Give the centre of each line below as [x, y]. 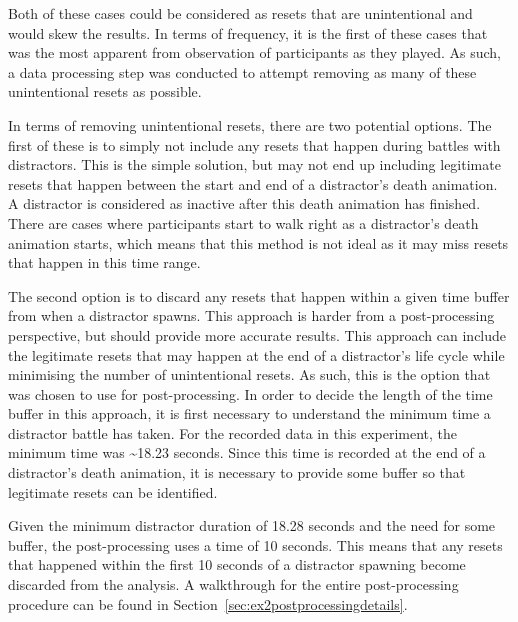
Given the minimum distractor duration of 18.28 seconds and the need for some [252, 525]
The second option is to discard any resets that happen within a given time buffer [259, 295]
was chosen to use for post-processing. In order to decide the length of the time [250, 393]
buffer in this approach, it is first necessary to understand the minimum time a [249, 413]
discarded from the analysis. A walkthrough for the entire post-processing [233, 584]
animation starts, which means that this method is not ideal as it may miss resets [258, 242]
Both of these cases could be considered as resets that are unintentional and [240, 13]
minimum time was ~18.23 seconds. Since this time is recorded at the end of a [247, 452]
